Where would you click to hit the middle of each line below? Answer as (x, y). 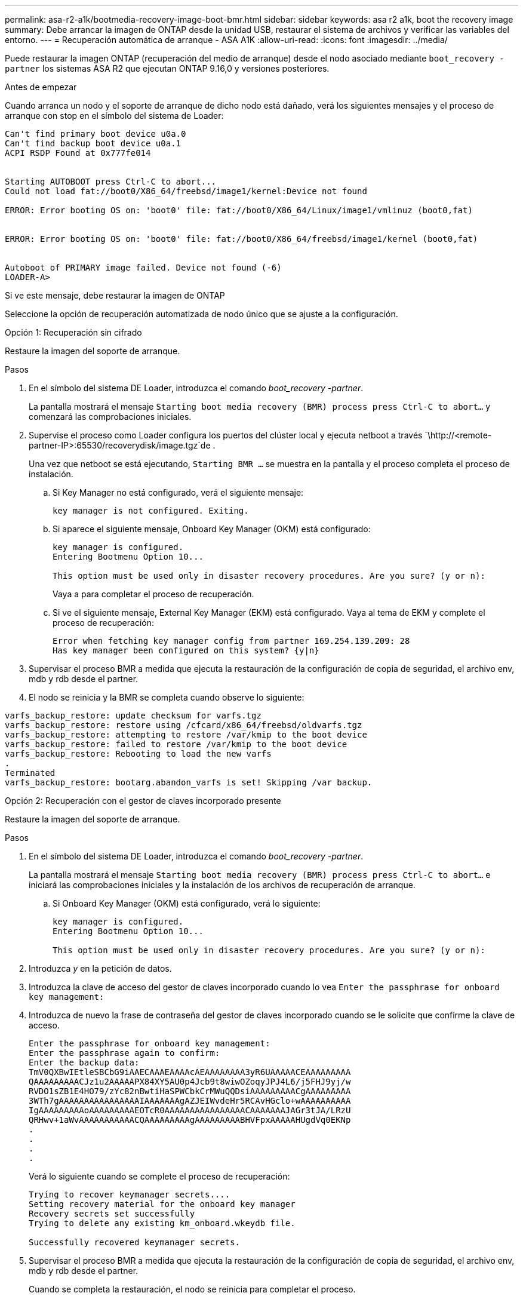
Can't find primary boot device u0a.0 (96, 134)
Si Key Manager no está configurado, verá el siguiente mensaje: (178, 492)
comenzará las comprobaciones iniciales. (110, 417)
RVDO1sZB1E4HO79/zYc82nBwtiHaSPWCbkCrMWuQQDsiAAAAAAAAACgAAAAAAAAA (190, 1091)
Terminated (30, 773)
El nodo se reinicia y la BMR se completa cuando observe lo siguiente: (167, 697)
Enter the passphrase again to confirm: (124, 1053)
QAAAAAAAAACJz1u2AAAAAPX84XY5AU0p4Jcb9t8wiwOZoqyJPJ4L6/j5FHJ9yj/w (190, 1082)
